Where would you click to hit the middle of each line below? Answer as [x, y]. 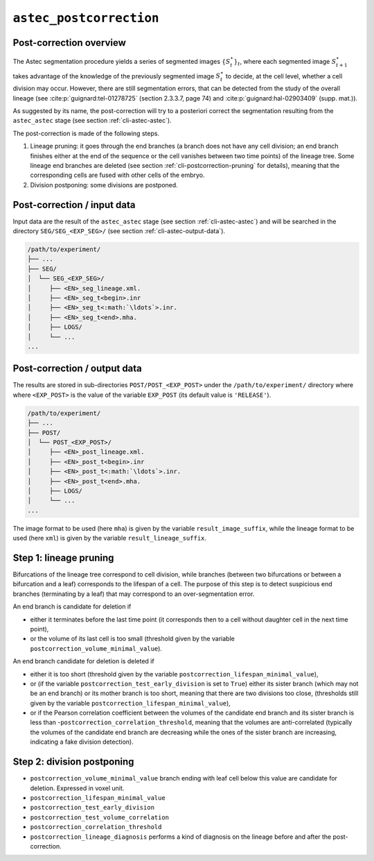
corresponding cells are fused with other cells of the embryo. [117, 175]
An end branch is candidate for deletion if [72, 606]
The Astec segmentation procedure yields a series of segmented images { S [122, 61]
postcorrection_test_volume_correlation [100, 817]
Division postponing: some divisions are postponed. [104, 185]
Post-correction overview [69, 43]
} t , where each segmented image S [285, 62]
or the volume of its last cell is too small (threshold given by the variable [132, 639]
